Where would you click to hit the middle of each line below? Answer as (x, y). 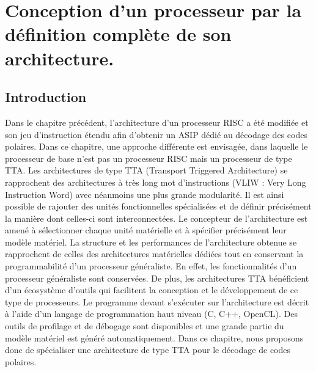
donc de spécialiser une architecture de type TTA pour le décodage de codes (148, 350)
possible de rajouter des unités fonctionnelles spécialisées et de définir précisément (158, 206)
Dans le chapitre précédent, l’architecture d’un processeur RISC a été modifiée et (157, 122)
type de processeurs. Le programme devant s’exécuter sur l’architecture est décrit (157, 301)
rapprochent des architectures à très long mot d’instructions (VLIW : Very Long (156, 182)
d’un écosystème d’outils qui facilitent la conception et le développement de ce (152, 290)
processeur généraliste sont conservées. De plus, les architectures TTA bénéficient (157, 278)
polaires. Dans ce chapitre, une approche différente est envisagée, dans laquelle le (156, 146)
